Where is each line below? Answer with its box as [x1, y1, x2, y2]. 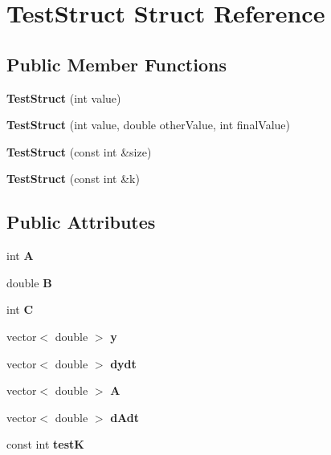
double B [6, 274, 52, 290]
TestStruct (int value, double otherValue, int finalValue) [6, 116, 290, 133]
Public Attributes [6, 209, 156, 234]
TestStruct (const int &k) [6, 170, 140, 187]
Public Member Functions [6, 51, 227, 76]
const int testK [6, 436, 84, 453]
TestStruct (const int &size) [6, 143, 152, 160]
